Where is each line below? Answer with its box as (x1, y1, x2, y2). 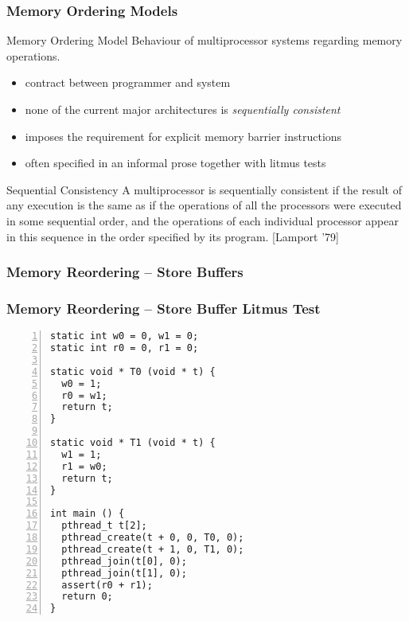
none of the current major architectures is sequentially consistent (25, 101, 341, 117)
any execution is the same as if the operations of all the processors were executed (6, 197, 402, 213)
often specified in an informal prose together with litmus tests (25, 154, 326, 171)
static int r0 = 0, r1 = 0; (50, 342, 199, 354)
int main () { (50, 508, 125, 520)
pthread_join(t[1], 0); (61, 567, 187, 579)
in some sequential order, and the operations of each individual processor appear (6, 212, 399, 228)
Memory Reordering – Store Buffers (6, 262, 243, 282)
